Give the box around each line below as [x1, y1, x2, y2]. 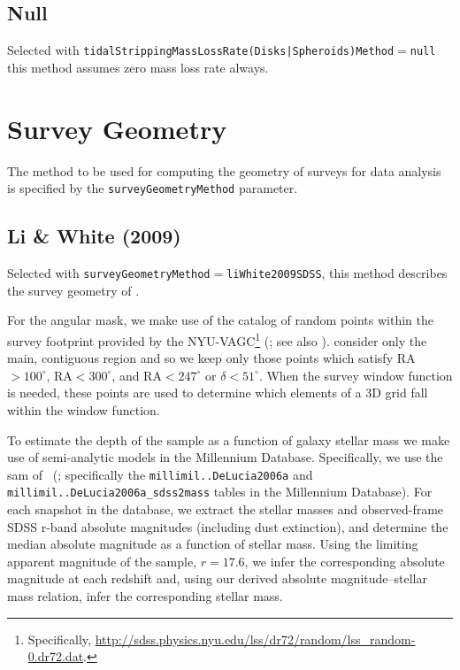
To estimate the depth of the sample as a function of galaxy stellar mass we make [7, 430, 450, 449]
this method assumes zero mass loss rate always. [7, 58, 269, 76]
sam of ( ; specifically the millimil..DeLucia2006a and [7, 465, 313, 483]
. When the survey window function [258, 366, 453, 384]
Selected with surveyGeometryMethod [7, 264, 211, 282]
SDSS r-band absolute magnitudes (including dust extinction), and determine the [7, 517, 448, 535]
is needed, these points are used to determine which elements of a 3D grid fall [7, 383, 428, 402]
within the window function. [7, 400, 160, 419]
